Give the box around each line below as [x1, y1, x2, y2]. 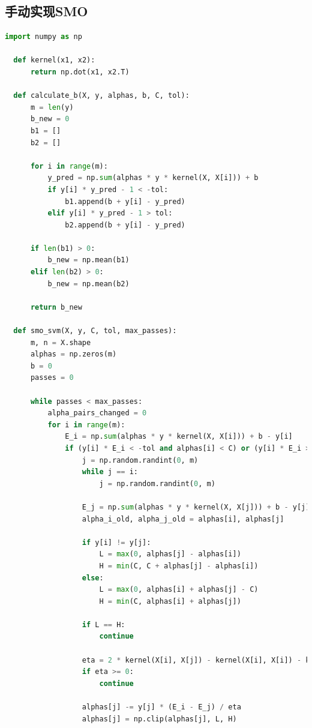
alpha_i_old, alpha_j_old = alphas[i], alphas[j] [82, 514, 284, 523]
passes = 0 [30, 373, 74, 382]
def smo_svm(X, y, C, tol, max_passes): [13, 326, 177, 335]
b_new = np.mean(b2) [47, 279, 130, 288]
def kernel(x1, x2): [13, 56, 95, 65]
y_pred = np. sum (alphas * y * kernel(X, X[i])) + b [47, 173, 259, 182]
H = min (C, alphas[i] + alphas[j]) [99, 597, 241, 606]
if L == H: [82, 620, 125, 629]
